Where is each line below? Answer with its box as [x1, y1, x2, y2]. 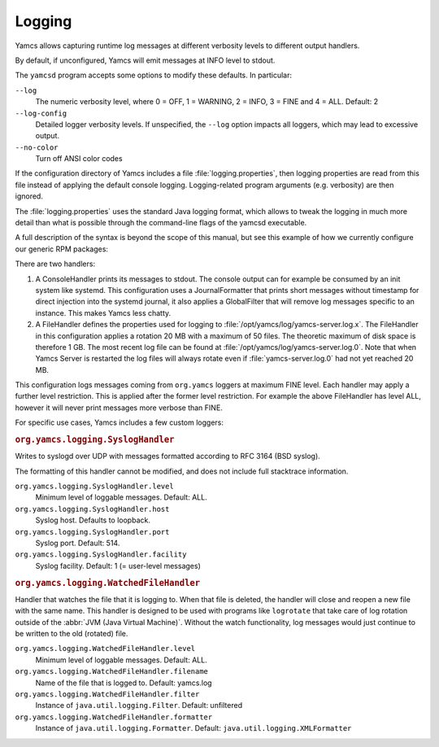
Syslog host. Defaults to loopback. [35, 515, 150, 525]
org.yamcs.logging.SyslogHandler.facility [15, 550, 187, 559]
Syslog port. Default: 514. [35, 538, 120, 548]
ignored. [15, 191, 44, 201]
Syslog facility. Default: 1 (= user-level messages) [35, 561, 201, 570]
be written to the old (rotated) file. [15, 629, 128, 639]
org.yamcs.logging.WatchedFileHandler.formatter [15, 712, 213, 722]
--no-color [15, 142, 59, 152]
